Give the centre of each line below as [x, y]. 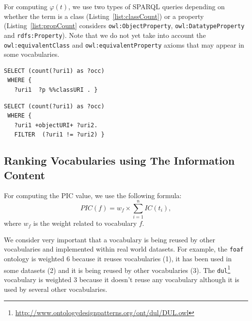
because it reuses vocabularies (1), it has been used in [152, 259]
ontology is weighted [34, 259]
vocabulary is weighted [38, 279]
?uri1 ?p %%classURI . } [56, 90]
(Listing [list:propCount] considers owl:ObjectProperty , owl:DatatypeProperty [124, 25]
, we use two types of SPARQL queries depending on [147, 6]
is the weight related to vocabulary [85, 223]
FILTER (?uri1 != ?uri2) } [59, 135]
